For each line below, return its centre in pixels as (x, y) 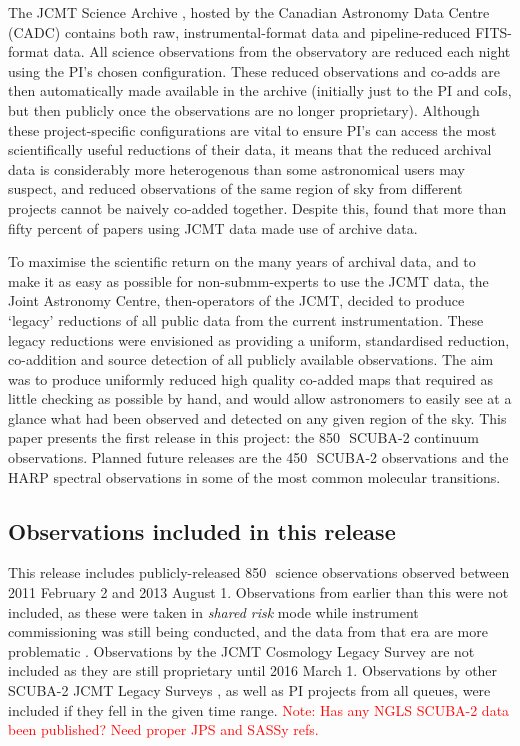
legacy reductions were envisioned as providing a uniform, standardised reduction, (259, 339)
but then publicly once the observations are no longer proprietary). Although (244, 109)
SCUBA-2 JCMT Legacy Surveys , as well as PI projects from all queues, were (249, 690)
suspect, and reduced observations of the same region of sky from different (235, 188)
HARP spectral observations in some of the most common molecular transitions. (254, 476)
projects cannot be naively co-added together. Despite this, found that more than (257, 207)
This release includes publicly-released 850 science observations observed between (259, 572)
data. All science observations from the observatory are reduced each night (282, 51)
